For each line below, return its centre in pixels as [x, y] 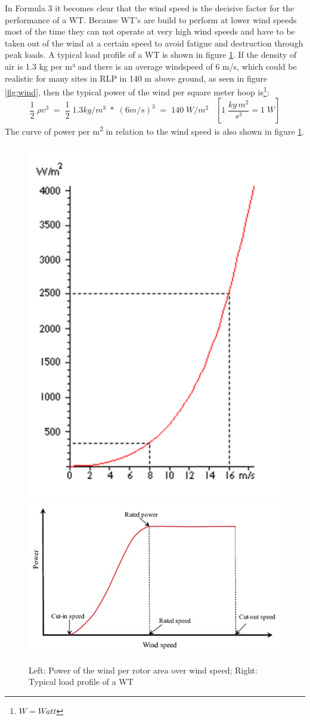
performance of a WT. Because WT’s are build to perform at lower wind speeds [151, 19]
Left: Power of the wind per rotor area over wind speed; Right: [143, 670]
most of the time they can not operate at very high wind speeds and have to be [150, 31]
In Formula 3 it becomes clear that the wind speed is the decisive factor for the [150, 8]
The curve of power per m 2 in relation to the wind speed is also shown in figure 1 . [155, 131]
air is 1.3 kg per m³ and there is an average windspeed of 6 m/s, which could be [151, 66]
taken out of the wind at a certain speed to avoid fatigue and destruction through [154, 43]
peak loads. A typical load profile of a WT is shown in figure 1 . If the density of [151, 55]
